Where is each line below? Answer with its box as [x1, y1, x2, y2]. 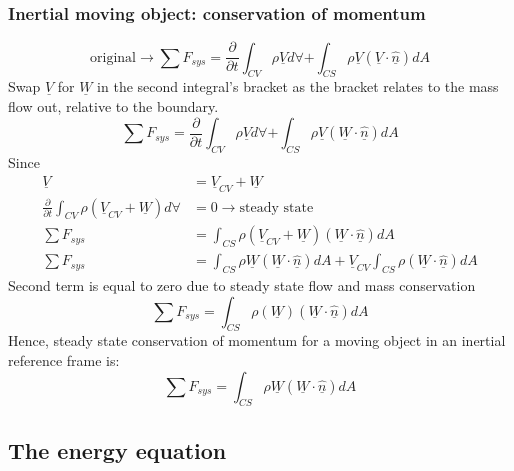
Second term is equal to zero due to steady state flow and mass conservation [8, 275, 476, 296]
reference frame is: [8, 350, 120, 371]
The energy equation [8, 434, 227, 465]
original [90, 50, 136, 65]
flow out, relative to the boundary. [8, 96, 219, 117]
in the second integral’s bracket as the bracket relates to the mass [97, 76, 499, 97]
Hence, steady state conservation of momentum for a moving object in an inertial [8, 330, 506, 351]
